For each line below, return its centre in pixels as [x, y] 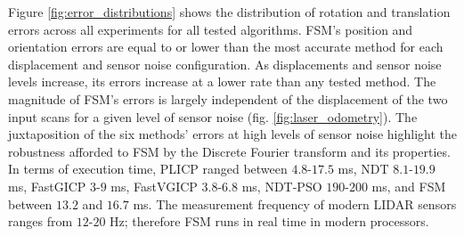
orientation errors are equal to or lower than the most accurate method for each [226, 47]
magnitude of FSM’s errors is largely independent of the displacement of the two [228, 98]
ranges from [41, 221]
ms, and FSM [409, 186]
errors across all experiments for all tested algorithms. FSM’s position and [211, 29]
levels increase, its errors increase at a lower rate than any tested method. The [222, 81]
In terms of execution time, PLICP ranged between [148, 169]
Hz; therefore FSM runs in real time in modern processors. [269, 221]
